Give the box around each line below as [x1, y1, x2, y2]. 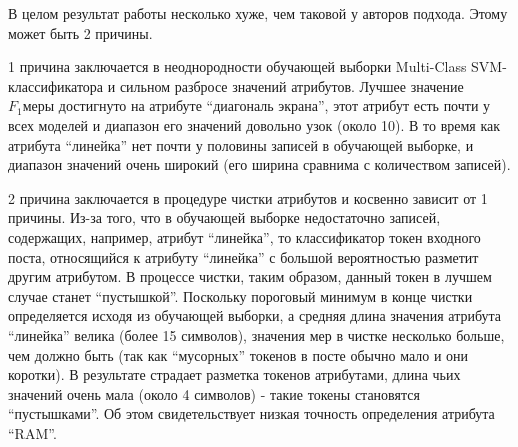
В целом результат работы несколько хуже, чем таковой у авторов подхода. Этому [8, 3, 508, 23]
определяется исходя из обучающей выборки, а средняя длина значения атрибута [8, 305, 502, 326]
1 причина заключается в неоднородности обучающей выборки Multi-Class [8, 56, 467, 77]
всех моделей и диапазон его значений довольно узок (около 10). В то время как [8, 114, 501, 135]
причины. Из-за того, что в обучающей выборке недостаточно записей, [8, 207, 441, 228]
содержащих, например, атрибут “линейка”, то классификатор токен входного [8, 226, 481, 247]
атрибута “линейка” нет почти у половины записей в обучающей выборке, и [8, 134, 474, 155]
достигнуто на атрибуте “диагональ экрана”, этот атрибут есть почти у [58, 95, 491, 116]
